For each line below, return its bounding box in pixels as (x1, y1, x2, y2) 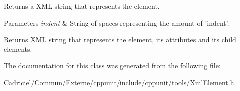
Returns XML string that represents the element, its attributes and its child (4, 34, 236, 45)
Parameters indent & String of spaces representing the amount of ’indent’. (4, 17, 229, 28)
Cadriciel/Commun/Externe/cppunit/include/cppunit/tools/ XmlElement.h (4, 77, 234, 87)
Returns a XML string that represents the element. (4, 1, 160, 11)
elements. (4, 44, 32, 54)
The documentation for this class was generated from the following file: (4, 60, 221, 71)
